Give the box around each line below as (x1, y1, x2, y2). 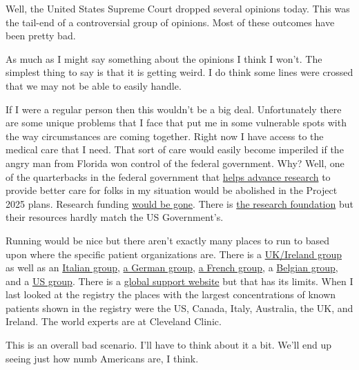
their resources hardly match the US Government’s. (6, 210, 224, 224)
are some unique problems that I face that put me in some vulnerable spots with (6, 115, 347, 130)
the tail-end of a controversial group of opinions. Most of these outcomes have (6, 14, 335, 29)
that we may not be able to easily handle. (6, 78, 182, 92)
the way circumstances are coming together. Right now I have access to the (6, 128, 324, 143)
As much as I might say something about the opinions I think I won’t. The (6, 51, 322, 66)
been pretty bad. (6, 28, 76, 43)
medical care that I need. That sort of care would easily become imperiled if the (6, 142, 344, 157)
